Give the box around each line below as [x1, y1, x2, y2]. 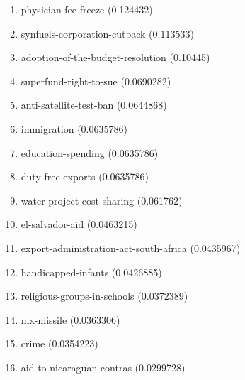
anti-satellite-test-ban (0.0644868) [21, 97, 167, 112]
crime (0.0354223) [21, 336, 98, 351]
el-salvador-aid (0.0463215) [21, 217, 137, 232]
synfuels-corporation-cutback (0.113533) [21, 26, 194, 40]
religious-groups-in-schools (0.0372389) [21, 288, 188, 303]
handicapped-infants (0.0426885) [21, 264, 162, 279]
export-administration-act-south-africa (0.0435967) [21, 240, 241, 255]
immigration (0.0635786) [21, 121, 127, 136]
